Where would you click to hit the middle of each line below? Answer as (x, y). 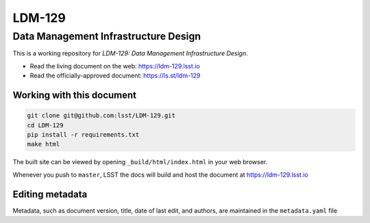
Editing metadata (50, 194)
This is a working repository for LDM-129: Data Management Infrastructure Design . (130, 53)
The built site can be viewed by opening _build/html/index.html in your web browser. (140, 162)
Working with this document (75, 95)
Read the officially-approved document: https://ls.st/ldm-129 (115, 76)
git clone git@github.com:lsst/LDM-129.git (101, 116)
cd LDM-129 (45, 125)
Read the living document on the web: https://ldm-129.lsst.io (115, 66)
